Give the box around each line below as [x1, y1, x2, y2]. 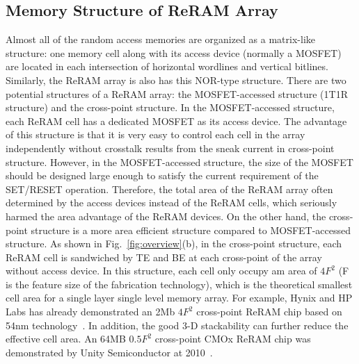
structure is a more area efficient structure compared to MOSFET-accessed [31, 222, 351, 237]
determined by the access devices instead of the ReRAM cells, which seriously [6, 195, 337, 210]
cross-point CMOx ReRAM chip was [154, 331, 311, 346]
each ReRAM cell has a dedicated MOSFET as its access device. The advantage [6, 113, 347, 128]
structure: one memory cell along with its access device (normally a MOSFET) [6, 45, 342, 60]
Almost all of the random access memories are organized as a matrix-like [6, 32, 316, 47]
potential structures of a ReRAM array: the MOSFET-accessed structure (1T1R [6, 86, 348, 101]
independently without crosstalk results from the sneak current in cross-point [6, 140, 335, 155]
